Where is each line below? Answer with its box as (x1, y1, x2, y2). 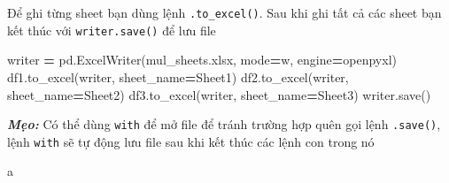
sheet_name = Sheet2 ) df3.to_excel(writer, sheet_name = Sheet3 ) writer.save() (7, 85, 431, 103)
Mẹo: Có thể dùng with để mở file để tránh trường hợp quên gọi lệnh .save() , (7, 115, 441, 133)
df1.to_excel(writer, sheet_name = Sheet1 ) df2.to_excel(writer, (7, 67, 349, 86)
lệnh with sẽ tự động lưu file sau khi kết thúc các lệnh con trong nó (7, 132, 375, 150)
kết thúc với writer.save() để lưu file (7, 20, 216, 39)
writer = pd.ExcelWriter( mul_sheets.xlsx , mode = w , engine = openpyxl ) (7, 50, 397, 69)
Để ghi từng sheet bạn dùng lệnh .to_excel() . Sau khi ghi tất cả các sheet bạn (7, 4, 442, 21)
